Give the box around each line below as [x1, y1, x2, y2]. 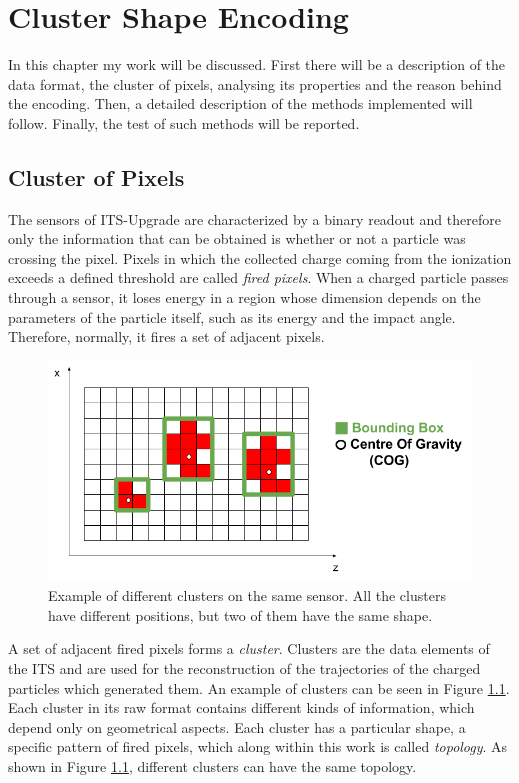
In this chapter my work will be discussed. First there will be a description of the [8, 54, 506, 75]
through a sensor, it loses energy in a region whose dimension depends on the [8, 287, 481, 308]
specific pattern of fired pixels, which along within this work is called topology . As [8, 736, 508, 757]
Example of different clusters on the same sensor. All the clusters [48, 585, 446, 606]
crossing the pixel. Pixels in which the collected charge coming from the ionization [8, 247, 512, 268]
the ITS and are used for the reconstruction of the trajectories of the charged [8, 657, 481, 678]
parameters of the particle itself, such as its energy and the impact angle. [8, 306, 456, 327]
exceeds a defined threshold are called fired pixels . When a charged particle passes [8, 267, 509, 288]
